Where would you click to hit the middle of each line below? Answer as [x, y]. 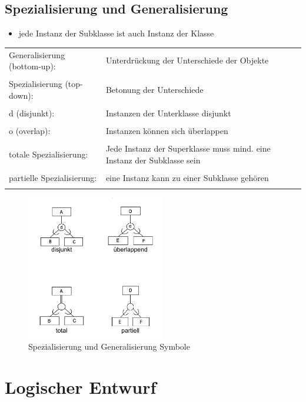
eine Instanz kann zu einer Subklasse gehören [187, 177]
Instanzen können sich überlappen [167, 131]
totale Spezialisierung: [49, 154]
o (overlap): [30, 131]
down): [21, 95]
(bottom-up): [32, 66]
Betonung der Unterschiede [154, 90]
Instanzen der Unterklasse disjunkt [168, 113]
